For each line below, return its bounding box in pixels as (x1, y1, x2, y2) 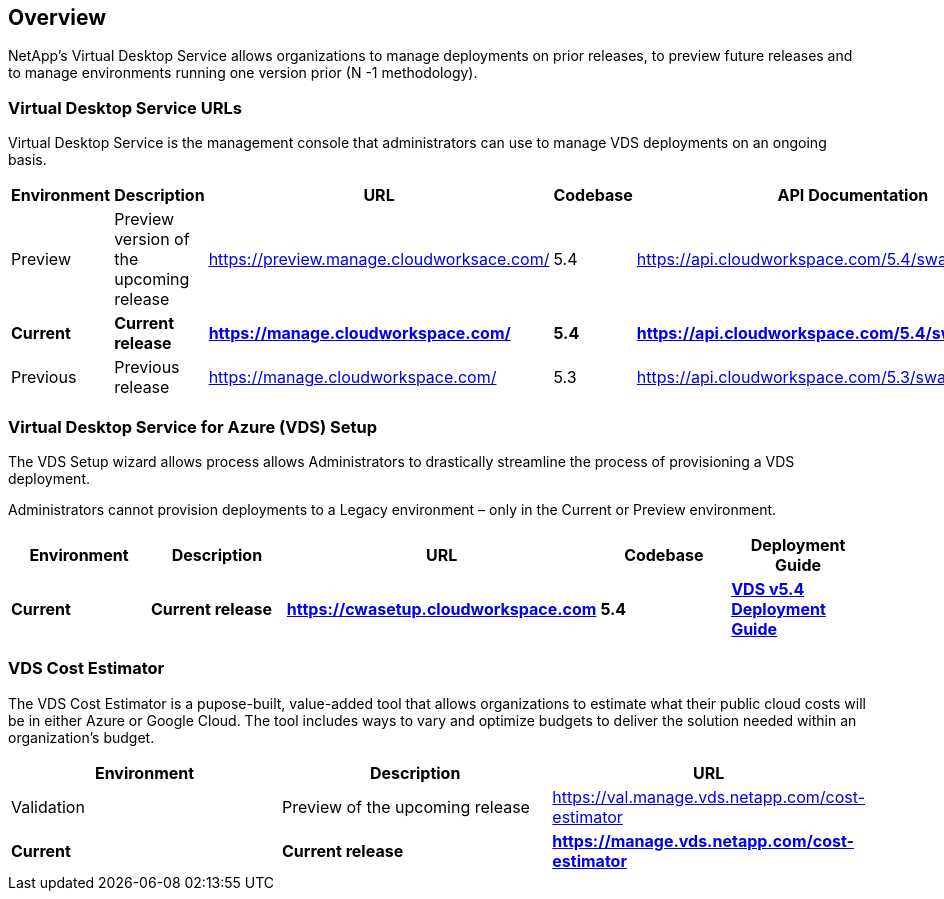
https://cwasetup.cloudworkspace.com (286, 598, 597, 619)
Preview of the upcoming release (282, 796, 530, 817)
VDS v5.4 (731, 578, 805, 599)
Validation (11, 796, 85, 817)
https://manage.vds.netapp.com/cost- (552, 830, 854, 851)
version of (114, 229, 190, 250)
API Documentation (777, 185, 929, 206)
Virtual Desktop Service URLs (8, 97, 242, 118)
